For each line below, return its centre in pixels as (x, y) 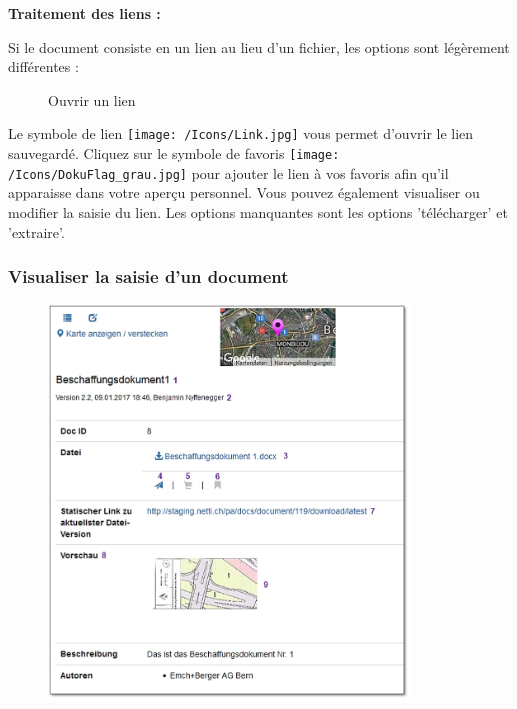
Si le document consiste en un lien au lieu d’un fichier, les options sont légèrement (259, 46)
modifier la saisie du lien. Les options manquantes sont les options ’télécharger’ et (258, 211)
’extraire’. (36, 231)
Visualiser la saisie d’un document (148, 276)
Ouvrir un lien (92, 99)
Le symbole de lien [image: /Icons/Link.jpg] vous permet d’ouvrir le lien (241, 133)
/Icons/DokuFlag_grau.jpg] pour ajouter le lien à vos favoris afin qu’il (228, 172)
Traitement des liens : (84, 13)
